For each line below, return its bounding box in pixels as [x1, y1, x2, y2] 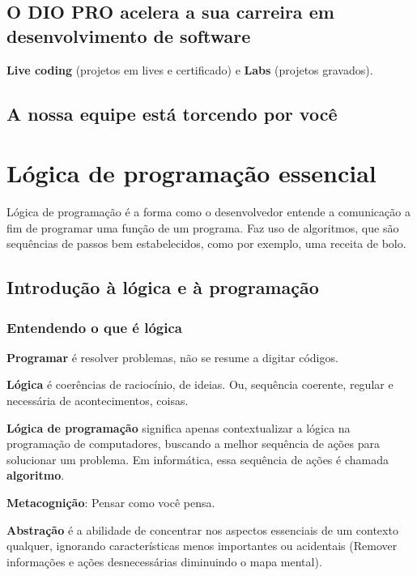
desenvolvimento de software [6, 23, 251, 48]
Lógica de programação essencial [6, 156, 377, 190]
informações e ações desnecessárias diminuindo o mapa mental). [6, 553, 322, 570]
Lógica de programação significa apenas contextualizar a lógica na [6, 419, 351, 436]
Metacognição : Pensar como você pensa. [6, 494, 215, 511]
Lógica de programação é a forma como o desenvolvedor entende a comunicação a [6, 203, 411, 220]
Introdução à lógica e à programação [6, 275, 319, 300]
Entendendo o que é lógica [6, 317, 182, 337]
